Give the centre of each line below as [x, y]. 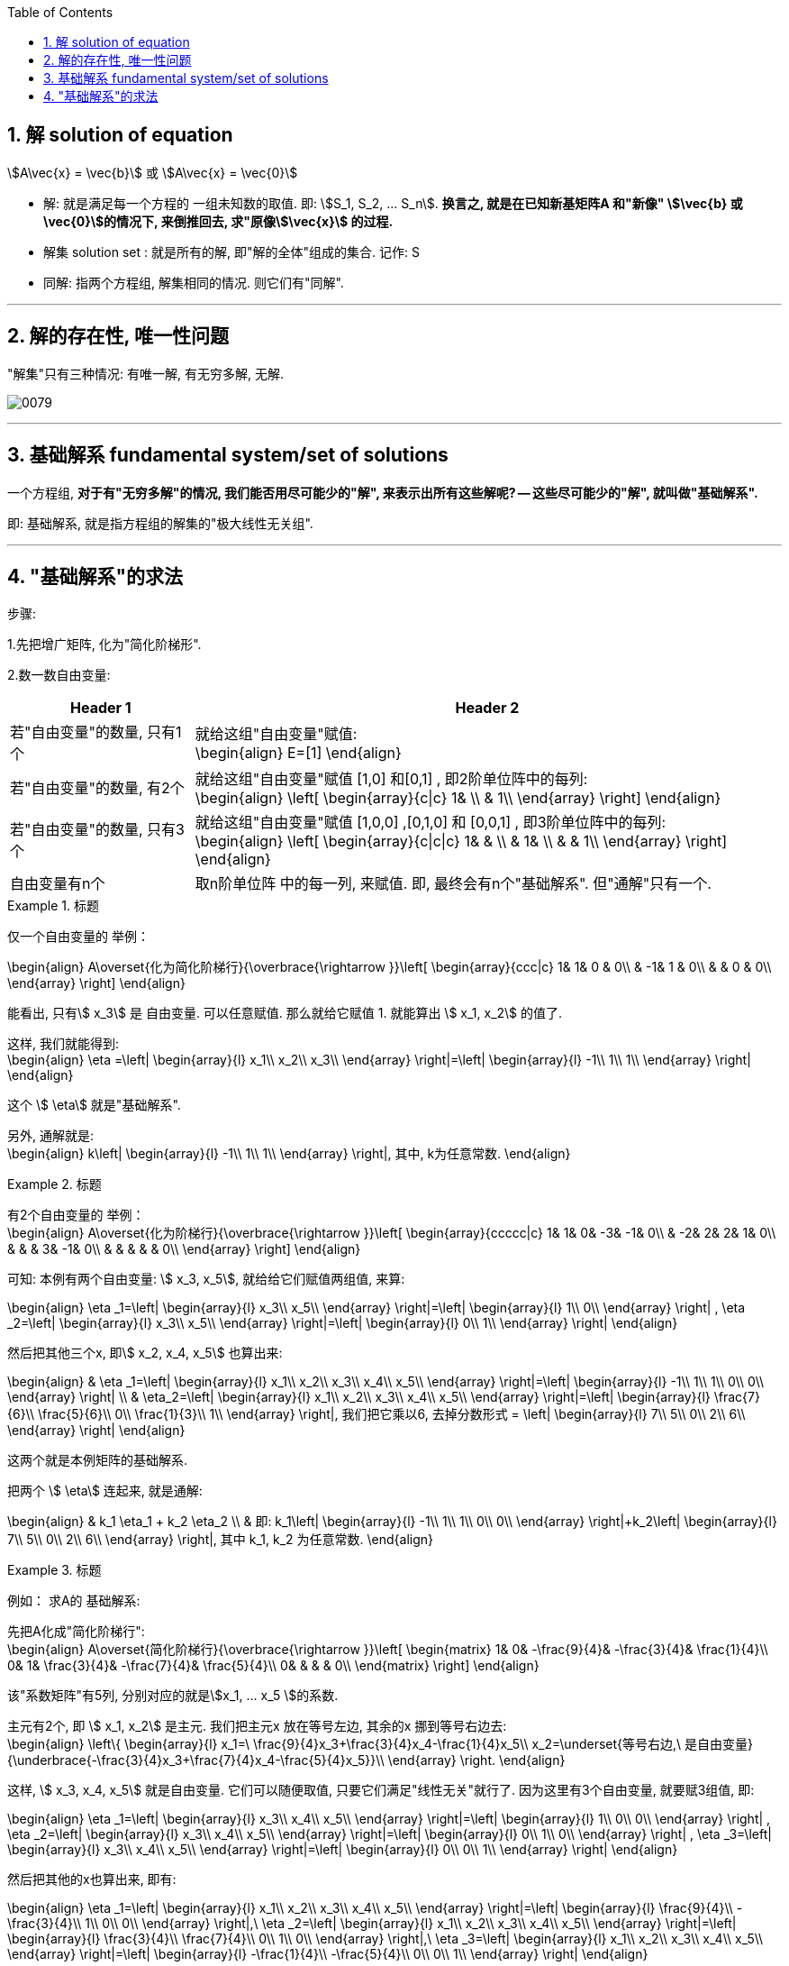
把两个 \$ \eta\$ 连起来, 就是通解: [105, 1491]
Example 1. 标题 [53, 906]
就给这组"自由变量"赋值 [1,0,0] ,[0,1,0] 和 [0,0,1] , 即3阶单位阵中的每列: [431, 823]
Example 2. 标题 [54, 1184]
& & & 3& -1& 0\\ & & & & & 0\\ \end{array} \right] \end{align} [184, 1249]
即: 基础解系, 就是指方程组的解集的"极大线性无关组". [160, 523]
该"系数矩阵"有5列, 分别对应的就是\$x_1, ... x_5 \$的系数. [173, 1696]
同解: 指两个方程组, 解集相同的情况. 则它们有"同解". [194, 282]
